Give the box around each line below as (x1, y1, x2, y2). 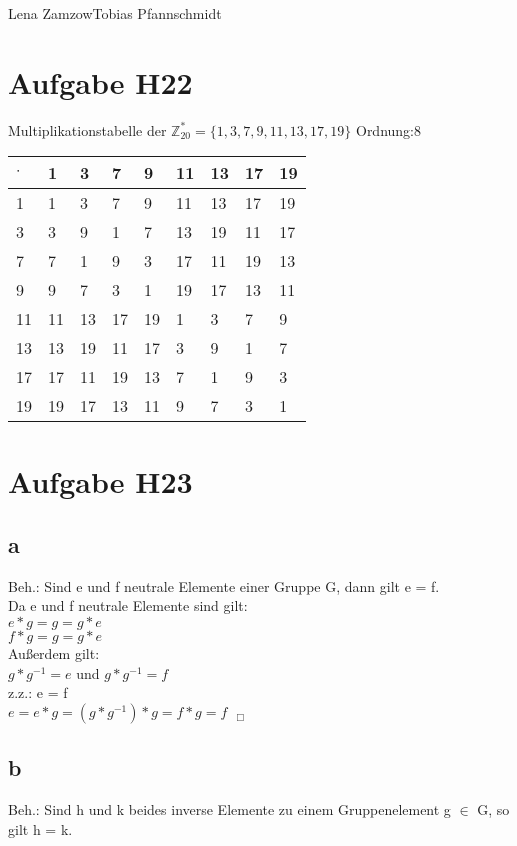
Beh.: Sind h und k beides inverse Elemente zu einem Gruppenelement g (8, 799, 451, 820)
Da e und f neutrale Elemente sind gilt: (8, 595, 248, 616)
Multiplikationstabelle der (8, 119, 167, 140)
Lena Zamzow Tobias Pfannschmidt (8, 3, 222, 23)
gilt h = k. (8, 818, 73, 839)
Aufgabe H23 (8, 460, 193, 501)
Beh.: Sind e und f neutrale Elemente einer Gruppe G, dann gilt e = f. (8, 575, 440, 596)
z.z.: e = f (8, 682, 68, 703)
